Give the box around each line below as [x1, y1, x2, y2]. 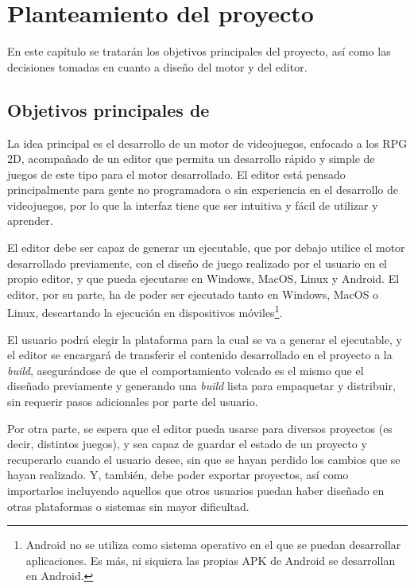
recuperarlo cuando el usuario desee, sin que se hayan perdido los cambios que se [7, 451, 400, 467]
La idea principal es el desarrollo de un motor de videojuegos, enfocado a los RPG [7, 134, 408, 151]
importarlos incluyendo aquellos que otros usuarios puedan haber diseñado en [7, 482, 385, 499]
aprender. [7, 212, 53, 229]
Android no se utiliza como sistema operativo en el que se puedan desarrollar [25, 536, 401, 553]
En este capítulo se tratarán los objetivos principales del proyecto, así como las [7, 43, 391, 60]
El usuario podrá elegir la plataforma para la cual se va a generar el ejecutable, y [7, 331, 402, 347]
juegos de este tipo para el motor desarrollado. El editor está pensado [7, 165, 346, 182]
